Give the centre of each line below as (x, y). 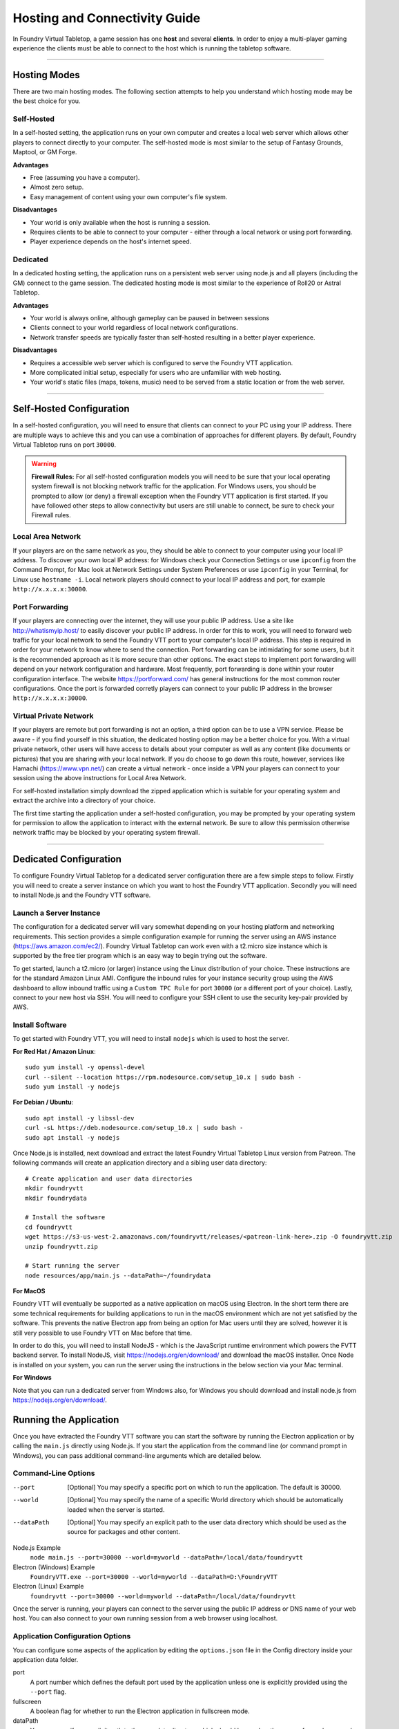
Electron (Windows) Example (54, 1567)
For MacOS (29, 1291)
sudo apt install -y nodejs (72, 1137)
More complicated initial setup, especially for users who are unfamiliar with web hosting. (156, 372)
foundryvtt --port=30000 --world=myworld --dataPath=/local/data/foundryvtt (163, 1596)
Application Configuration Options (72, 1636)
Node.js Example (37, 1547)
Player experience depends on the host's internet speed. (111, 241)
